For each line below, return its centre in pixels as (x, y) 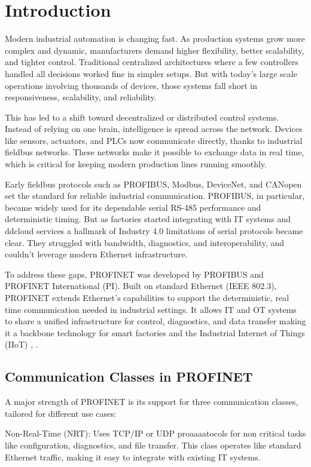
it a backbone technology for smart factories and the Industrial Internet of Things (155, 332)
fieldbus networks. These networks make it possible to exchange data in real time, (155, 152)
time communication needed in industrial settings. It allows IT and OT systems (151, 309)
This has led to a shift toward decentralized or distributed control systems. (142, 117)
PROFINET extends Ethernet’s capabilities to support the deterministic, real (147, 297)
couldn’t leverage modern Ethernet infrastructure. (96, 254)
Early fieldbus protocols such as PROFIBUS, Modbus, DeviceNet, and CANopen (153, 184)
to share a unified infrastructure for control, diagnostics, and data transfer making (155, 321)
